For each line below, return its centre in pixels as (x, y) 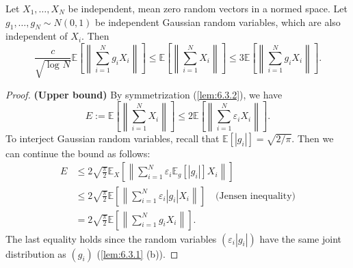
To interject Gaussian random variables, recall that (113, 138)
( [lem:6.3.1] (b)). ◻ (138, 253)
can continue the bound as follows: (78, 153)
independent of (37, 36)
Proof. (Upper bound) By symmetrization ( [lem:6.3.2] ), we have (144, 94)
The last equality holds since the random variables (111, 238)
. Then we (313, 138)
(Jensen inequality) (256, 196)
